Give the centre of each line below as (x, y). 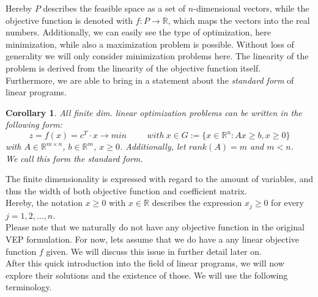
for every (287, 203)
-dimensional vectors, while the (251, 8)
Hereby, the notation (44, 203)
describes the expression (197, 203)
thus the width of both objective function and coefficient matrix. (126, 190)
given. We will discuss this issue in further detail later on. (154, 251)
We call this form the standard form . (74, 158)
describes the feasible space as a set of (114, 8)
